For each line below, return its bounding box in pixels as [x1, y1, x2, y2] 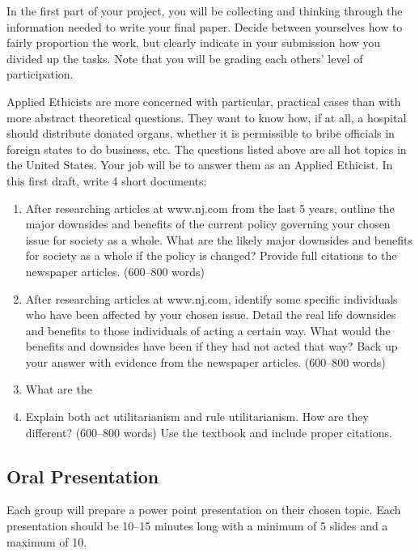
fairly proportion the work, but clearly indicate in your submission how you [6, 34, 381, 51]
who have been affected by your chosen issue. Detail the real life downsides [25, 306, 396, 323]
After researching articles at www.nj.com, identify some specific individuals [25, 290, 398, 307]
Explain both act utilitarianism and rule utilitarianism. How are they [25, 408, 369, 425]
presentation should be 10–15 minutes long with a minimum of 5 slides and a [6, 517, 388, 534]
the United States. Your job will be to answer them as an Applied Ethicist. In [6, 156, 393, 173]
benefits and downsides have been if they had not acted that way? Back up [25, 338, 398, 355]
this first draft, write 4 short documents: [6, 172, 207, 189]
